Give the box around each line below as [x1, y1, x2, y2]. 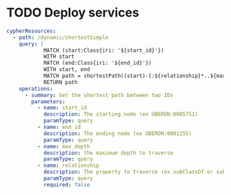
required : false [43, 181, 90, 188]
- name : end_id [37, 124, 81, 131]
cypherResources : [6, 28, 57, 34]
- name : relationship [37, 162, 99, 170]
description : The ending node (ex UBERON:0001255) [43, 130, 192, 137]
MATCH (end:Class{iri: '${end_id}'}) [43, 60, 152, 67]
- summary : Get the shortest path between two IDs [24, 92, 174, 99]
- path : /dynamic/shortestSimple [12, 34, 109, 41]
